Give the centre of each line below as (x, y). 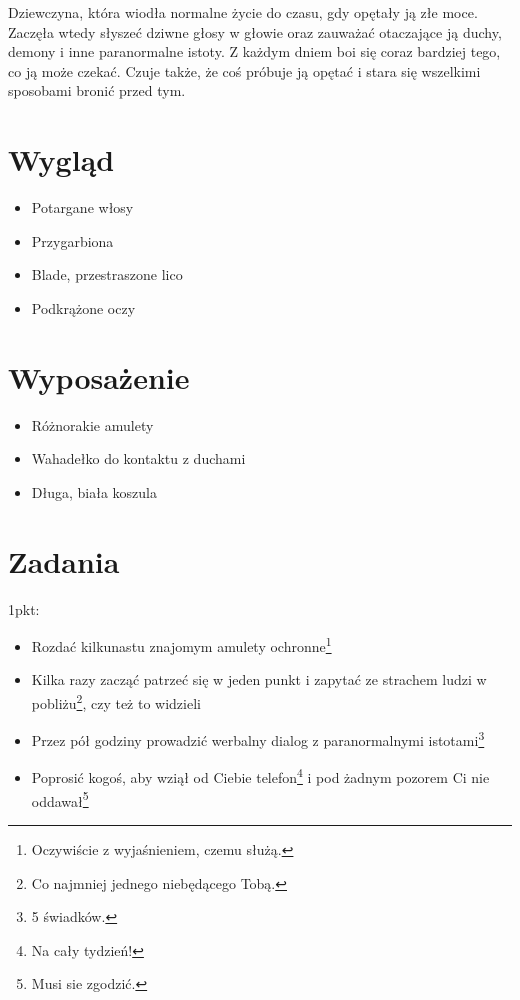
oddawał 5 (60, 799)
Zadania (64, 560)
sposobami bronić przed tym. (97, 90)
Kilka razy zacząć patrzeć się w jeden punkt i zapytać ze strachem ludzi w (259, 679)
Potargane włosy (82, 207)
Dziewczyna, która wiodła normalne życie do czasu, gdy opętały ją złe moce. (243, 12)
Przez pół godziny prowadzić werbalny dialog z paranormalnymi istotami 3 (258, 738)
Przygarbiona (72, 240)
